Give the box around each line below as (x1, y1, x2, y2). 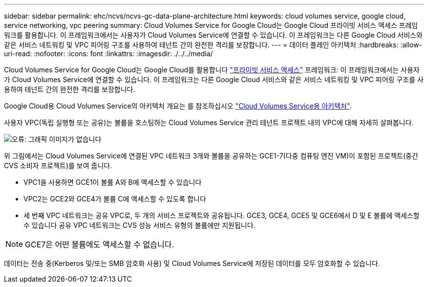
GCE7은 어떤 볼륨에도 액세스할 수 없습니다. (25, 240, 174, 249)
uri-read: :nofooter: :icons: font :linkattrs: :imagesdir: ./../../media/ (4, 49, 213, 58)
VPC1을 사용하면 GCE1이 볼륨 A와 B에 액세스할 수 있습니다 (23, 178, 202, 186)
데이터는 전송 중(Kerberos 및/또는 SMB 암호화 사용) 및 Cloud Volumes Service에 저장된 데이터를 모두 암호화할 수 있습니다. (4, 259, 380, 267)
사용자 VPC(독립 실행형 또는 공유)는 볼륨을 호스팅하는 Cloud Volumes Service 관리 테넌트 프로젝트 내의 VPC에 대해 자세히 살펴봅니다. (4, 118, 414, 127)
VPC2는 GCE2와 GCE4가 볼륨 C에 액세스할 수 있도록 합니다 (23, 195, 206, 203)
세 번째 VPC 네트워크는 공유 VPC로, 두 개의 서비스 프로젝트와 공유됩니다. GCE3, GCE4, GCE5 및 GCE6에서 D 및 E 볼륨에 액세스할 (23, 211, 420, 220)
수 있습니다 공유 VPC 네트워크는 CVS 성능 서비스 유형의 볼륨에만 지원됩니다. (23, 221, 256, 229)
